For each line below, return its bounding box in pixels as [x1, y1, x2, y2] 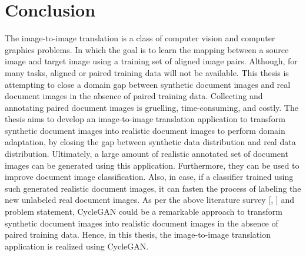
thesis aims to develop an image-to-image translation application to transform [5, 113, 285, 125]
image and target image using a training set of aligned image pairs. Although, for [5, 55, 298, 67]
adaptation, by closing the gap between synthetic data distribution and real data [5, 136, 296, 148]
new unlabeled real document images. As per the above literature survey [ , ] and [5, 193, 294, 206]
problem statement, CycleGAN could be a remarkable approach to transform [5, 205, 282, 218]
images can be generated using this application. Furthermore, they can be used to [5, 159, 300, 171]
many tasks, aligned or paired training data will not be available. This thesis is [5, 66, 289, 78]
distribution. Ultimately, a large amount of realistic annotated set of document [5, 147, 288, 160]
